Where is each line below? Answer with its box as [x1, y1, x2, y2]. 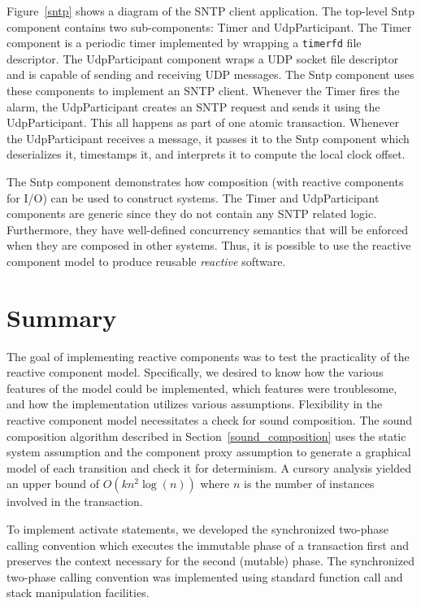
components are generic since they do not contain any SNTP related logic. [7, 205, 377, 222]
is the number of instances [243, 475, 375, 492]
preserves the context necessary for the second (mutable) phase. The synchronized [7, 552, 414, 569]
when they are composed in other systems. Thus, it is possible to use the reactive [7, 237, 411, 254]
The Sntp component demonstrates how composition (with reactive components [7, 173, 404, 190]
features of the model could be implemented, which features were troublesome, [7, 379, 397, 396]
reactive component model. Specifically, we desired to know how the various [7, 364, 384, 381]
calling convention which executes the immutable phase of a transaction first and [7, 536, 410, 553]
